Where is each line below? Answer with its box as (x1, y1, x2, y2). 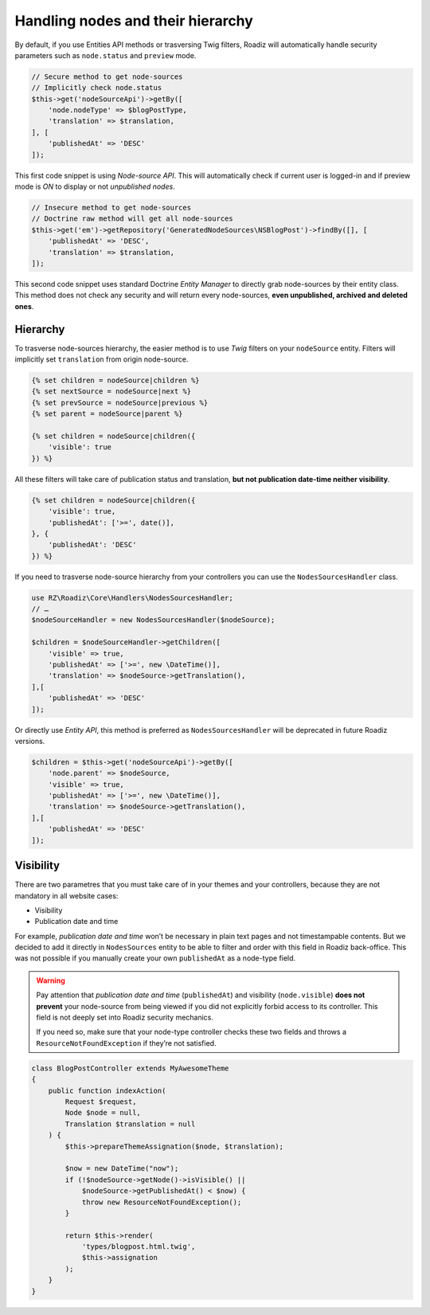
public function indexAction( (48, 1086, 166, 1095)
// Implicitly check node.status (31, 84, 162, 92)
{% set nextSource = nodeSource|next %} (31, 387, 191, 396)
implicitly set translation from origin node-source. (14, 354, 189, 364)
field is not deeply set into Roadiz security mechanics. (36, 1012, 214, 1023)
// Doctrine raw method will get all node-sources (31, 214, 234, 223)
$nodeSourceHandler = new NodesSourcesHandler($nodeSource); (31, 616, 276, 624)
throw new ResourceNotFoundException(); (81, 1197, 242, 1207)
